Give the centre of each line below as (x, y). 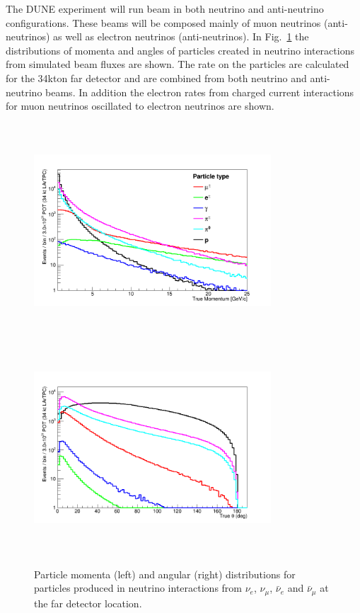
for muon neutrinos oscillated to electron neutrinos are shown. (140, 106)
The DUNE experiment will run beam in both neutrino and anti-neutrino (165, 8)
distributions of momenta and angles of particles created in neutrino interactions (180, 50)
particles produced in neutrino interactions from (138, 588)
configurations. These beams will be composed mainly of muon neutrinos (163, 22)
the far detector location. (88, 603)
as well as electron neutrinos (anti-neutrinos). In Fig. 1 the (181, 36)
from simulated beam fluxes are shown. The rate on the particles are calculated (178, 64)
